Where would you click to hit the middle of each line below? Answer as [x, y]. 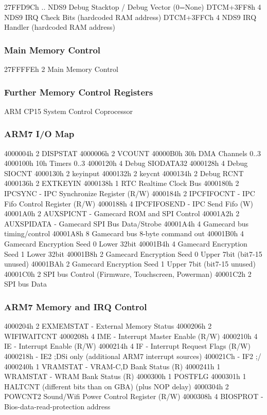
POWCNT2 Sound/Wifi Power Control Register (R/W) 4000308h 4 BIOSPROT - [134, 396]
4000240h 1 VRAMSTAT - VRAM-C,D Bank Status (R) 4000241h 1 [112, 366]
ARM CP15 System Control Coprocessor [68, 111]
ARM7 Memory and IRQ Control [76, 306]
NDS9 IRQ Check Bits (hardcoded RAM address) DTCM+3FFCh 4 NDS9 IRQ [130, 17]
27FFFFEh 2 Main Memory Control [61, 69]
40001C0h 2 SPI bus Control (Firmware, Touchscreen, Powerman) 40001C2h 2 [128, 273]
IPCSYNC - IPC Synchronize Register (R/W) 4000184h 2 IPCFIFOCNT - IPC [130, 193]
